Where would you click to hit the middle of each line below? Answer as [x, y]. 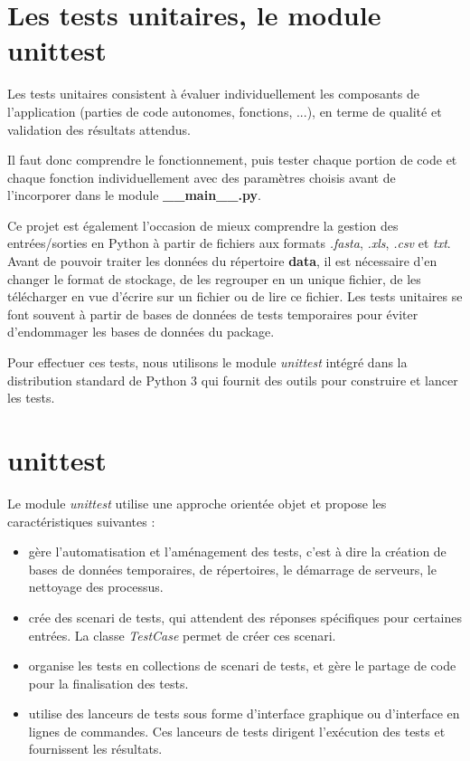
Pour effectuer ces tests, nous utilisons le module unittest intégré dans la [207, 362]
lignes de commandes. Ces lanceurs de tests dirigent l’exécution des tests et [237, 731]
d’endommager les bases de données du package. [141, 332]
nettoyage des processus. [96, 587]
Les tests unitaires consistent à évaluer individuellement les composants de [213, 94]
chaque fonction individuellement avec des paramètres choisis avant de [202, 177]
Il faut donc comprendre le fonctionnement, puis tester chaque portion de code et [232, 160]
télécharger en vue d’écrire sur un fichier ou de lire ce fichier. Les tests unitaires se [235, 296]
